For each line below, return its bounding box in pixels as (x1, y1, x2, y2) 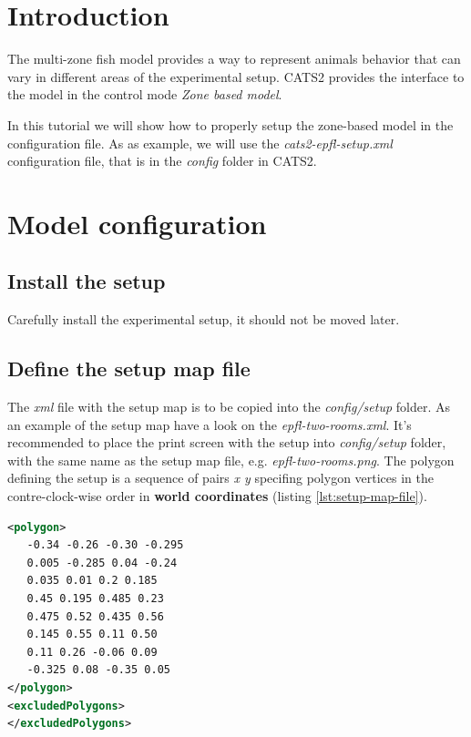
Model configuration (7, 204, 267, 241)
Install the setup (7, 267, 166, 295)
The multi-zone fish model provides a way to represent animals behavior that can (7, 49, 461, 68)
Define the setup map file (7, 354, 251, 383)
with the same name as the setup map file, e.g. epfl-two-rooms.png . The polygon (7, 450, 455, 469)
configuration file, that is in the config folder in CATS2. (7, 151, 317, 170)
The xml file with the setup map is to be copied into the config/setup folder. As (7, 397, 450, 416)
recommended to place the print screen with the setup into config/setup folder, (7, 433, 446, 452)
